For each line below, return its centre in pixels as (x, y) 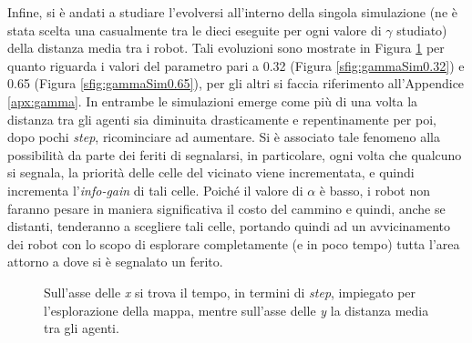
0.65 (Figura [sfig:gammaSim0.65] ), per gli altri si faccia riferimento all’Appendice (236, 83)
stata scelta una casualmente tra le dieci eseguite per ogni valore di (195, 30)
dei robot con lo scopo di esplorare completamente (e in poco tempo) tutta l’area (234, 243)
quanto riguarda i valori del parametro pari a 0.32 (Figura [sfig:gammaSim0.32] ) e (236, 65)
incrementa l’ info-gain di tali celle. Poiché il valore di (155, 190)
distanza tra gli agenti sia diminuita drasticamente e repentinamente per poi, (222, 119)
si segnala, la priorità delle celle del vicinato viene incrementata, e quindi (211, 172)
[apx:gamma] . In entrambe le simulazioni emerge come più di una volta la (213, 101)
